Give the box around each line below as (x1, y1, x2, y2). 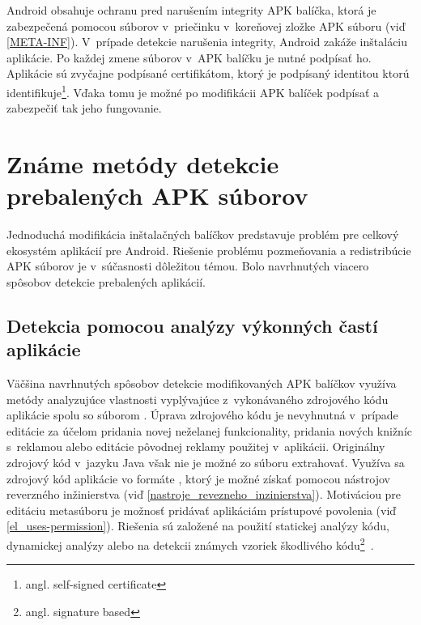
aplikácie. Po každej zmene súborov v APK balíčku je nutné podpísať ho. (6, 49, 372, 66)
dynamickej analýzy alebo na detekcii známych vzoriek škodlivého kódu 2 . (6, 534, 374, 553)
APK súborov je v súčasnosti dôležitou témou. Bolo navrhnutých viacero (6, 257, 369, 274)
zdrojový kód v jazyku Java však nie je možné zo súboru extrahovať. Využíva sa (6, 454, 405, 471)
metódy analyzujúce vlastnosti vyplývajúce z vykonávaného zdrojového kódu (6, 390, 389, 407)
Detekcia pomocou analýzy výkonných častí (6, 312, 378, 338)
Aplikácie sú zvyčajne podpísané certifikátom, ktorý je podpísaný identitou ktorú (6, 65, 410, 82)
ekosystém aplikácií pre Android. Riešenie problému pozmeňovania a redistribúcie (6, 241, 411, 258)
